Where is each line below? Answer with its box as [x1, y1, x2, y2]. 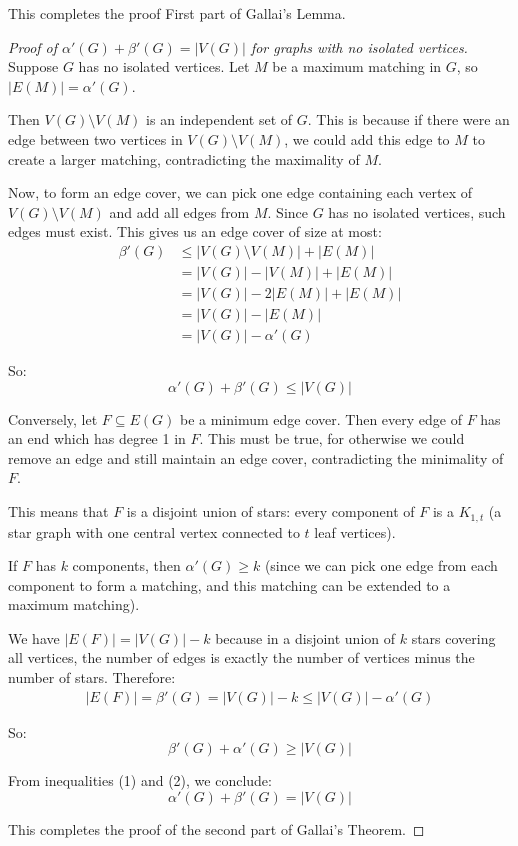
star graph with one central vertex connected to [8, 521, 300, 542]
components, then [72, 555, 181, 576]
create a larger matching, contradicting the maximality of [8, 148, 360, 169]
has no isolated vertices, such [328, 201, 506, 222]
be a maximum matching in [272, 56, 442, 77]
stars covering [411, 627, 496, 648]
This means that [8, 501, 109, 522]
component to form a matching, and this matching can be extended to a [8, 574, 451, 595]
